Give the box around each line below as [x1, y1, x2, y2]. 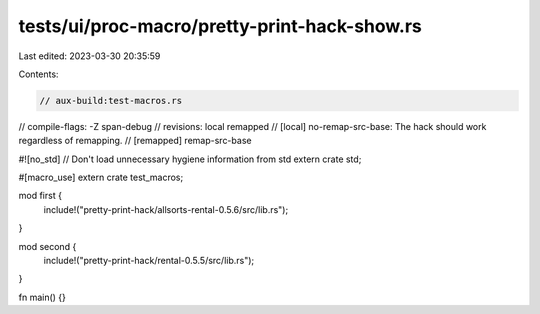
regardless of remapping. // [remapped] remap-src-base [18, 135, 252, 147]
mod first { [18, 190, 62, 202]
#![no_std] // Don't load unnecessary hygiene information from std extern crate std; [18, 153, 362, 165]
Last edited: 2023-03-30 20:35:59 [18, 50, 161, 62]
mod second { [18, 240, 77, 252]
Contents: [18, 68, 59, 80]
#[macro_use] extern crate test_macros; [18, 171, 184, 184]
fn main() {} [18, 291, 67, 303]
